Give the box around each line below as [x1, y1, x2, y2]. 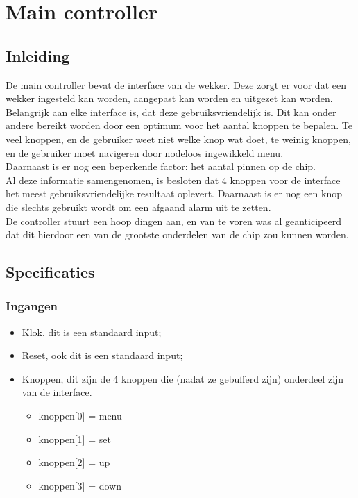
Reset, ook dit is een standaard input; [22, 348, 183, 363]
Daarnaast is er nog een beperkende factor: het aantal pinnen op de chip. [6, 159, 316, 174]
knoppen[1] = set [38, 431, 111, 446]
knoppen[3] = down [38, 478, 122, 492]
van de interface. [22, 385, 92, 399]
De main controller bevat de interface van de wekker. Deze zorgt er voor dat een [6, 77, 346, 92]
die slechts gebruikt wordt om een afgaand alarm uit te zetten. [6, 199, 271, 214]
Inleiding [6, 44, 70, 66]
